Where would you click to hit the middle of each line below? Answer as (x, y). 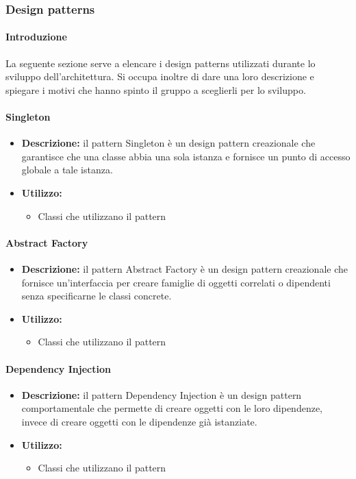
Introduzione (36, 37)
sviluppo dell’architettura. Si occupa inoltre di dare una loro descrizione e (160, 76)
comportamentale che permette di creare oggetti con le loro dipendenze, (172, 408)
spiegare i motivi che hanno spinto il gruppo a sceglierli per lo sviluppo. (156, 89)
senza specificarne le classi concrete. (97, 296)
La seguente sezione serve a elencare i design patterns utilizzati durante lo (161, 63)
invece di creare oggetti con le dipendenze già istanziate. (139, 421)
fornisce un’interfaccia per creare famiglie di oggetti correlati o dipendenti (176, 282)
